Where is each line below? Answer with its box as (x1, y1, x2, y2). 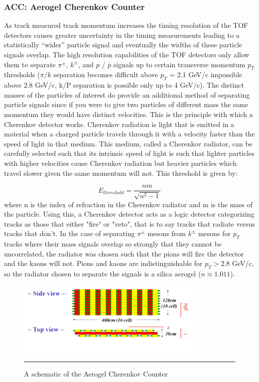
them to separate (4, 59, 56, 69)
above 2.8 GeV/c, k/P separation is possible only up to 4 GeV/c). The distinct (4, 80, 244, 90)
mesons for (198, 228, 231, 239)
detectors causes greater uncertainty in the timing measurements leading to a (4, 29, 240, 40)
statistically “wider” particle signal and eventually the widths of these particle (4, 39, 243, 50)
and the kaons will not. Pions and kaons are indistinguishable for (4, 258, 203, 268)
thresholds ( (4, 69, 40, 80)
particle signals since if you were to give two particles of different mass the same (4, 99, 249, 110)
